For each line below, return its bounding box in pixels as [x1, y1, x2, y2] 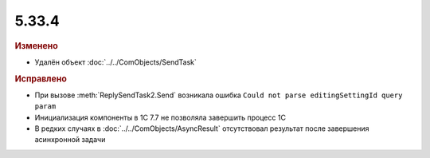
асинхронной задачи [34, 135, 106, 144]
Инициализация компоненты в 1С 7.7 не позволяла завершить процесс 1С [34, 113, 287, 122]
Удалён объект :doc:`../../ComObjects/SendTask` [34, 57, 197, 67]
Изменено [14, 40, 59, 51]
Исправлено [14, 73, 67, 84]
